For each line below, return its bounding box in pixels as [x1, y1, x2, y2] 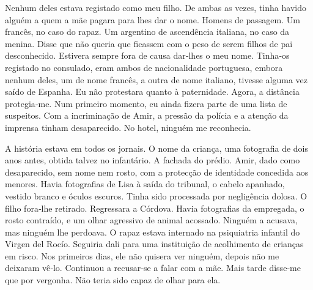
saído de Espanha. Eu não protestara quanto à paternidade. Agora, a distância [5, 85, 300, 98]
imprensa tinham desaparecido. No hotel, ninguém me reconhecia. [5, 121, 251, 133]
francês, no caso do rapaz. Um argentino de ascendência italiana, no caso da [5, 25, 290, 38]
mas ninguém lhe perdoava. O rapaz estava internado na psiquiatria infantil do [5, 225, 300, 238]
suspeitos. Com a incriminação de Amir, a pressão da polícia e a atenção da [5, 109, 289, 122]
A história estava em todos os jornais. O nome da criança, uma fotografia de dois [5, 141, 309, 154]
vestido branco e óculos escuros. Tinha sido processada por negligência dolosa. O [5, 189, 307, 202]
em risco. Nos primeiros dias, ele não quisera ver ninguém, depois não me [5, 249, 279, 262]
